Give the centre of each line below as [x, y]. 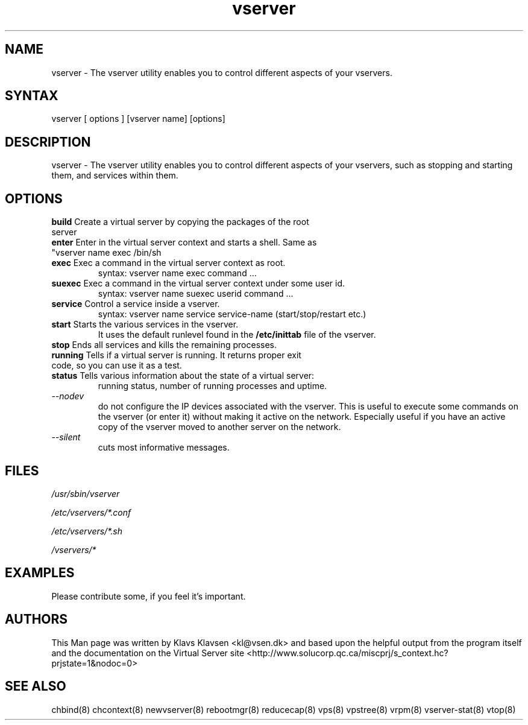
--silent [66, 437]
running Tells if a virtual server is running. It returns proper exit [176, 355]
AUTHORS [36, 619]
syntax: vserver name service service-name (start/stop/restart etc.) [232, 314]
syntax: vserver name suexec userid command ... [196, 294]
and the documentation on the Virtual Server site [148, 653]
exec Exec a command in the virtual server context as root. [168, 263]
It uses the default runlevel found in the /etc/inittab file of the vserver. [237, 335]
